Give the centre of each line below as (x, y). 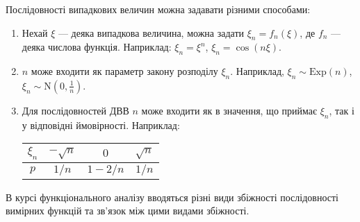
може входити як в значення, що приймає (229, 110)
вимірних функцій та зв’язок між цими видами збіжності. (128, 211)
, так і (342, 110)
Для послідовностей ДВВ (75, 110)
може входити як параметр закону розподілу (124, 71)
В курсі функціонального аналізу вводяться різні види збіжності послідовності (172, 197)
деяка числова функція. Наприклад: (97, 47)
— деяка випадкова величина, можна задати (151, 32)
